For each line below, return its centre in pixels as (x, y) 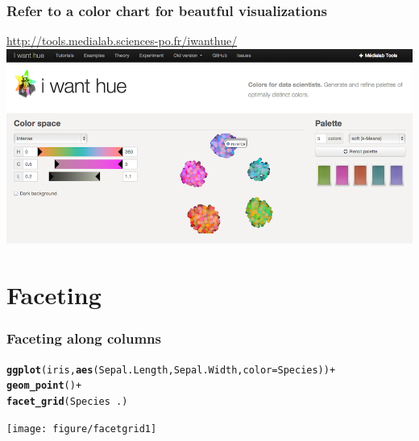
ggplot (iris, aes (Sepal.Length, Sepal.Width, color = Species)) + (171, 370)
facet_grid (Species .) (67, 401)
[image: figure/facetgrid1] (82, 429)
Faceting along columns (84, 338)
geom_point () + (44, 386)
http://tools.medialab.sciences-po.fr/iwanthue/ (122, 41)
